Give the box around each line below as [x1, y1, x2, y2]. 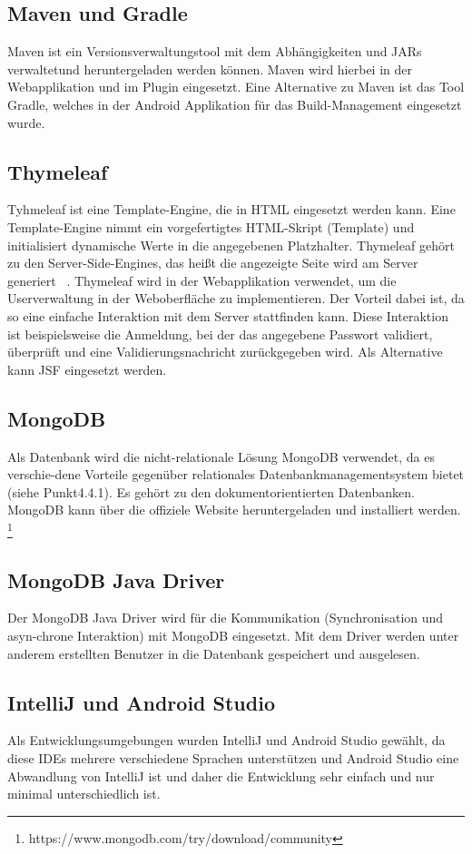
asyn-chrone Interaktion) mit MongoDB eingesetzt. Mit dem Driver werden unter [7, 625, 459, 644]
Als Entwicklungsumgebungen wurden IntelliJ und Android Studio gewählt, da [7, 731, 446, 750]
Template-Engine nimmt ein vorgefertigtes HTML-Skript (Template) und [7, 217, 415, 236]
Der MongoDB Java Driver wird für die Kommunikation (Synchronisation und [7, 608, 444, 627]
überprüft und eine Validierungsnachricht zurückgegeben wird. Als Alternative [7, 342, 443, 361]
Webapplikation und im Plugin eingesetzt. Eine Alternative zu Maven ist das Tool [7, 77, 465, 96]
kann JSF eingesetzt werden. [7, 359, 167, 378]
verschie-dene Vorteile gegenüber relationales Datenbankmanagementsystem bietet [7, 465, 465, 484]
